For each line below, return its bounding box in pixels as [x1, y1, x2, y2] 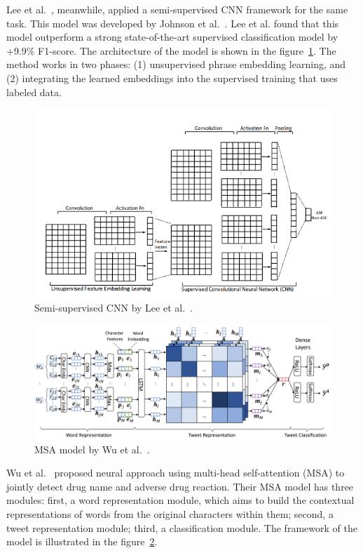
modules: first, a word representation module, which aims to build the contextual [6, 493, 355, 507]
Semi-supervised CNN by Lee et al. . [34, 300, 193, 315]
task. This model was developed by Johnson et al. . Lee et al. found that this [6, 15, 339, 30]
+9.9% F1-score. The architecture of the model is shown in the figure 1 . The [6, 43, 336, 58]
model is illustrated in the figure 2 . [6, 534, 158, 549]
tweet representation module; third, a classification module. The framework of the [6, 520, 357, 535]
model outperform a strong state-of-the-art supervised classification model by [6, 29, 338, 44]
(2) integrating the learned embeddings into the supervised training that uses [6, 70, 338, 85]
